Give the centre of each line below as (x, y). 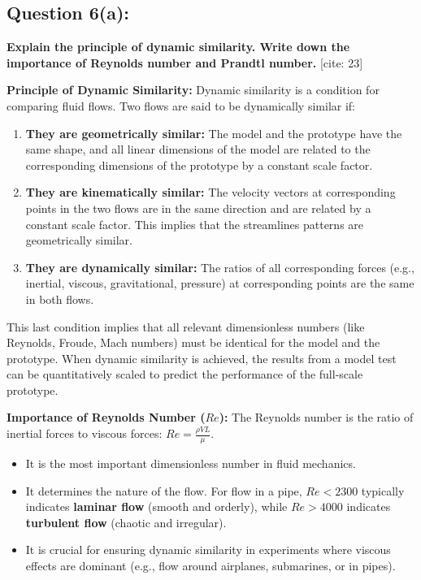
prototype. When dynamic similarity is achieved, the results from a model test (202, 358)
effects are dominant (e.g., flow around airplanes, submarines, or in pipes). (210, 565)
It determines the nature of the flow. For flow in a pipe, (164, 490)
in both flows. (60, 299)
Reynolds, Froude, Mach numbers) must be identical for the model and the (193, 342)
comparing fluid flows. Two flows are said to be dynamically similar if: (181, 105)
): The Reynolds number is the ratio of (316, 417)
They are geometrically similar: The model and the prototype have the (214, 133)
